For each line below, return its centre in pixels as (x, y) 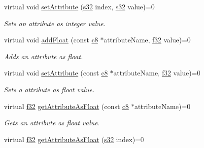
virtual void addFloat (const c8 (51, 40)
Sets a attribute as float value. (49, 89)
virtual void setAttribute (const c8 (56, 73)
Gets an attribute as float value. (52, 123)
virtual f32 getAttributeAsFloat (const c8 (67, 106)
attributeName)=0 (162, 106)
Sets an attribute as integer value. (55, 23)
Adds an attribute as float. (44, 56)
